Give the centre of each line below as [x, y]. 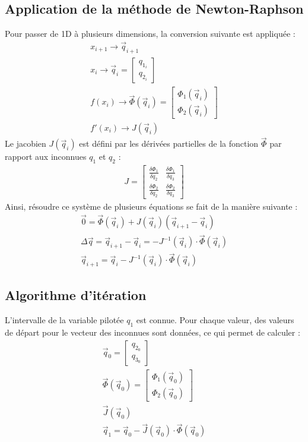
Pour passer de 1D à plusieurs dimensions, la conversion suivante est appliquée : [150, 34]
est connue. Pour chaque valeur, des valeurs [215, 320]
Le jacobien [26, 143]
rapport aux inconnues [46, 157]
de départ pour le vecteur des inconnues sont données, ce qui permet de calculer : [153, 332]
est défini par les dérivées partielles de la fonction [169, 143]
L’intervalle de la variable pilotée [64, 320]
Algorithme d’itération [76, 295]
